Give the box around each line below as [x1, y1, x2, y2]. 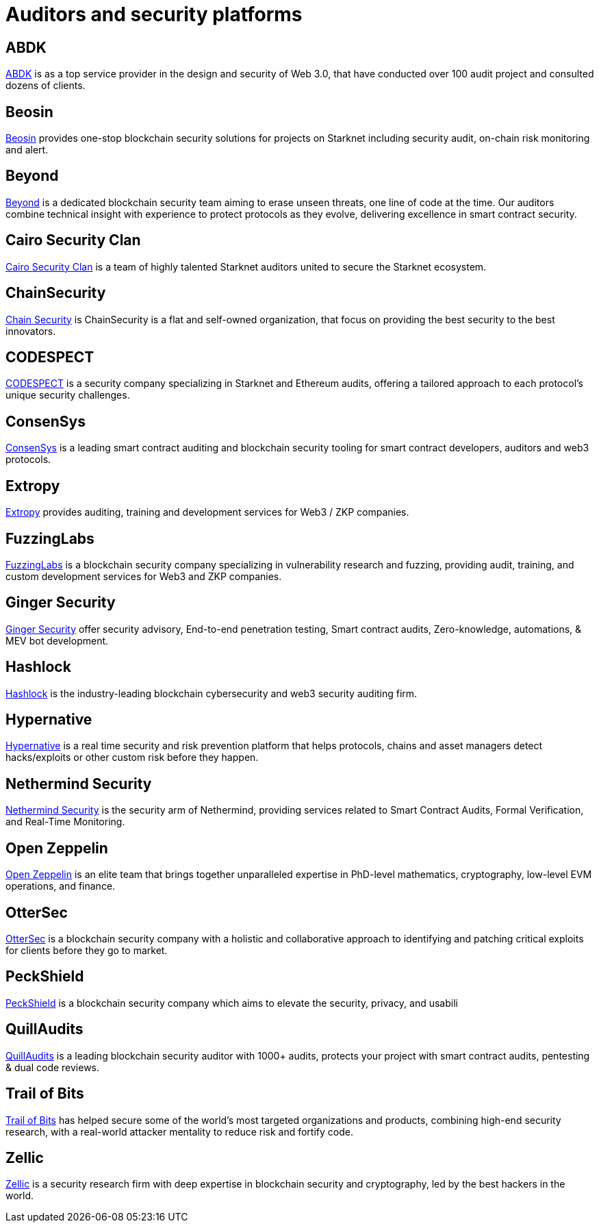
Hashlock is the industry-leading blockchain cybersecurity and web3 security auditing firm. [5, 687, 418, 699]
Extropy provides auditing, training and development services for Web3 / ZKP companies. [5, 506, 409, 518]
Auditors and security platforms [5, 3, 303, 26]
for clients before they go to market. [5, 944, 168, 956]
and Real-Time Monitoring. [5, 816, 125, 828]
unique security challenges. [5, 389, 130, 401]
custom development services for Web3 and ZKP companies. [5, 570, 282, 582]
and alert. [5, 144, 49, 156]
